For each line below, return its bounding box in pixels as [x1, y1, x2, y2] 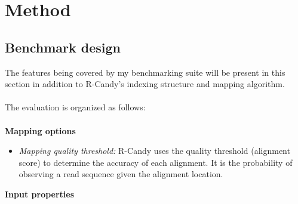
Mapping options [5, 124, 76, 137]
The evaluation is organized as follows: [5, 101, 146, 113]
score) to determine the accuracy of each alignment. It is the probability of [19, 156, 293, 168]
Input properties [5, 187, 75, 200]
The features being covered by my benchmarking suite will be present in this [5, 66, 285, 78]
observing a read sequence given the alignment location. [19, 168, 223, 180]
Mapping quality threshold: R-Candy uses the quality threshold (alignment [19, 144, 290, 157]
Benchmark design [5, 38, 121, 56]
